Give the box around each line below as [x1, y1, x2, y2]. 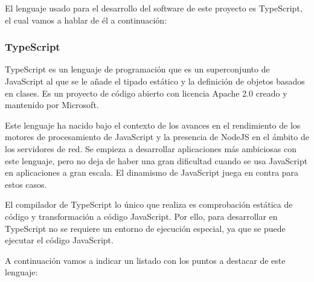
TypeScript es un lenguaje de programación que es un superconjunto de [5, 63, 270, 75]
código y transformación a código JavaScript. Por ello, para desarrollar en [5, 210, 278, 222]
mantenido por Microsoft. [5, 98, 99, 111]
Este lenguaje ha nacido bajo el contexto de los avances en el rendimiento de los [5, 118, 301, 131]
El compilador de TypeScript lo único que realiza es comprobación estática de [5, 198, 293, 211]
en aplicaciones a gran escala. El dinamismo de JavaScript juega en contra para [5, 166, 299, 179]
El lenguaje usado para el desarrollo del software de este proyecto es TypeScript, [5, 2, 303, 14]
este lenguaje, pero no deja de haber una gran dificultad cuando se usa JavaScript [5, 154, 308, 167]
